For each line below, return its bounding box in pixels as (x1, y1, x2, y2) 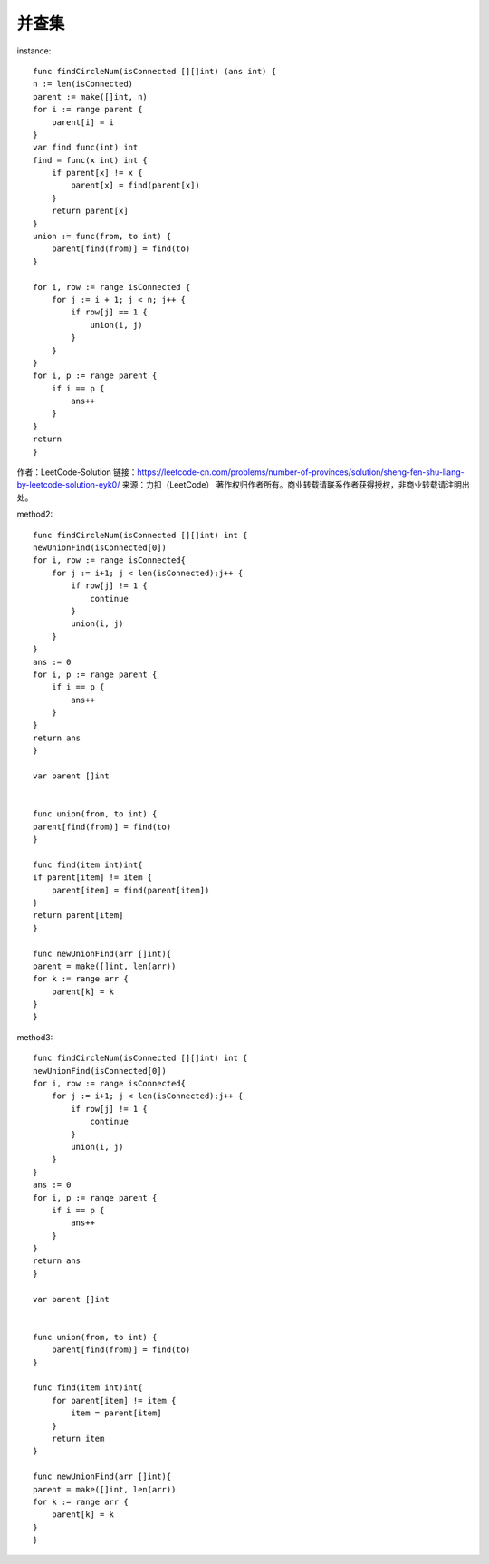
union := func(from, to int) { (33, 231, 172, 242)
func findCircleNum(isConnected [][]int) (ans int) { (33, 66, 276, 76)
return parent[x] (51, 206, 129, 217)
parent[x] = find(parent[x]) (71, 180, 201, 190)
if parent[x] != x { (51, 168, 143, 179)
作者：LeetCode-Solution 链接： (16, 467, 138, 478)
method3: (16, 1031, 53, 1042)
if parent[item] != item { (33, 873, 153, 883)
